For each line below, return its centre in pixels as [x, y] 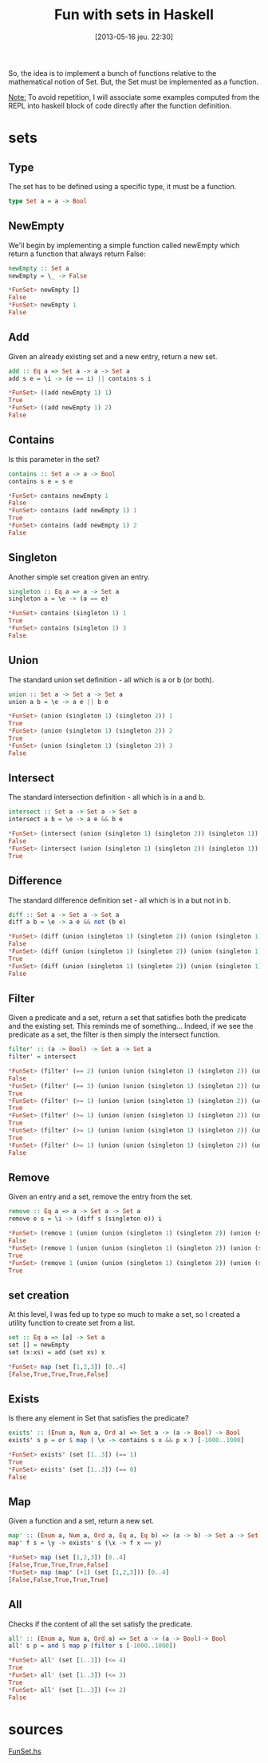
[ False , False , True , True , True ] [59, 1579]
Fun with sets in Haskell [134, 15]
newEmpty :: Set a [39, 268]
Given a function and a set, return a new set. [81, 1521]
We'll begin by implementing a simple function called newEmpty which [124, 245]
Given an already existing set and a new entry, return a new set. [113, 356]
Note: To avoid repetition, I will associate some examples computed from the [134, 97]
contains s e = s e [41, 481]
